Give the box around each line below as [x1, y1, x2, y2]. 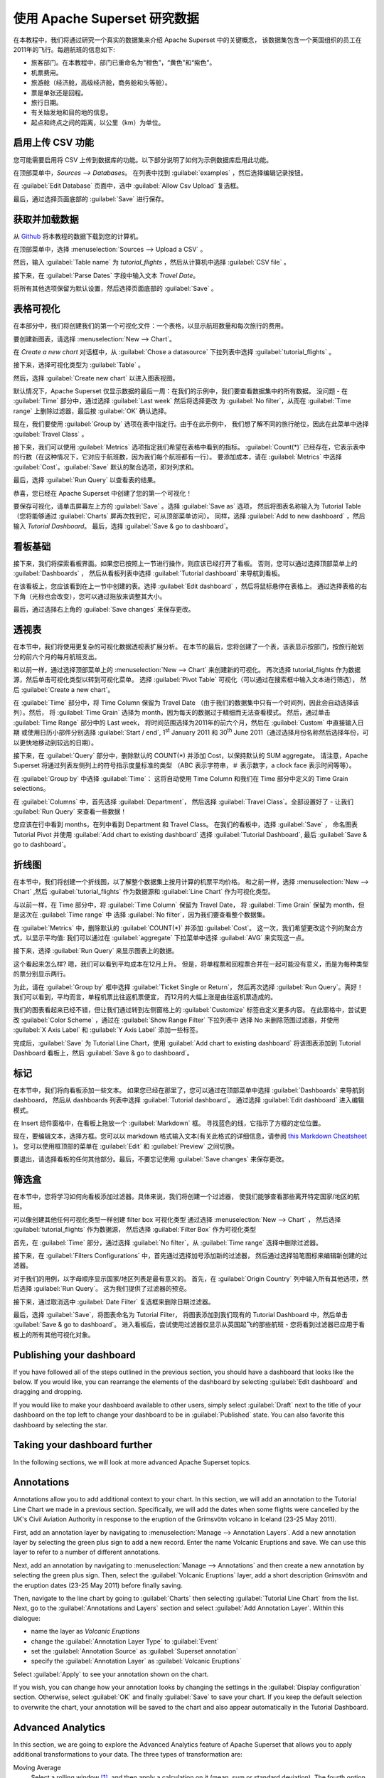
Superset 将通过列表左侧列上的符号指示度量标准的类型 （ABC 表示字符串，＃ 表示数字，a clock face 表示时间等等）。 [13, 761, 356, 770]
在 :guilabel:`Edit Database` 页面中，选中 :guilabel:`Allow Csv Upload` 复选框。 [13, 181, 243, 190]
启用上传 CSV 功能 [13, 137, 94, 149]
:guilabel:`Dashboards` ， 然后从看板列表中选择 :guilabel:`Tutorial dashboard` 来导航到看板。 [13, 569, 284, 577]
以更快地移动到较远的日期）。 [13, 738, 97, 747]
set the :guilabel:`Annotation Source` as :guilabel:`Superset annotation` [31, 1646, 238, 1655]
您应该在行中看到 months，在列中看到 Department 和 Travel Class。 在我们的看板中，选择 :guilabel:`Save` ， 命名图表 [13, 820, 358, 829]
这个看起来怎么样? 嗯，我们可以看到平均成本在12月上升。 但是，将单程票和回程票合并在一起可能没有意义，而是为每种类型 [13, 959, 369, 968]
